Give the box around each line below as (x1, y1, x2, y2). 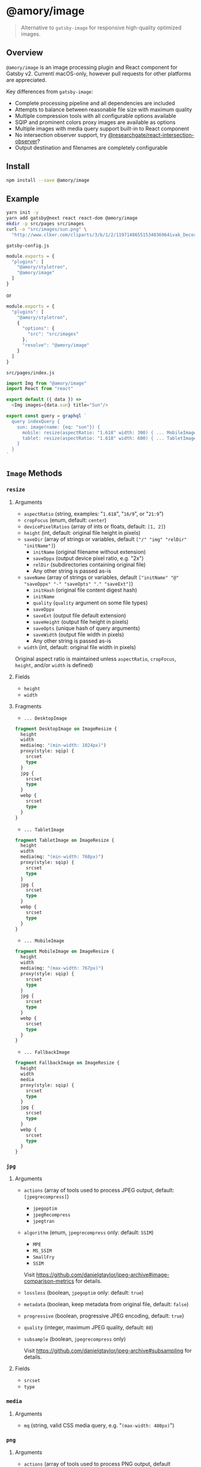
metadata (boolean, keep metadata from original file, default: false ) (23, 1301, 189, 1308)
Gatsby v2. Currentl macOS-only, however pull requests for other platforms (6, 70, 191, 77)
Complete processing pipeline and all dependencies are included (14, 99, 175, 106)
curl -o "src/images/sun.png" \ (6, 226, 87, 232)
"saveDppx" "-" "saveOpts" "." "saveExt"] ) (23, 580, 133, 587)
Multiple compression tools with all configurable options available (14, 112, 176, 119)
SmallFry (32, 1255, 55, 1261)
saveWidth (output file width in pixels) (32, 631, 124, 638)
